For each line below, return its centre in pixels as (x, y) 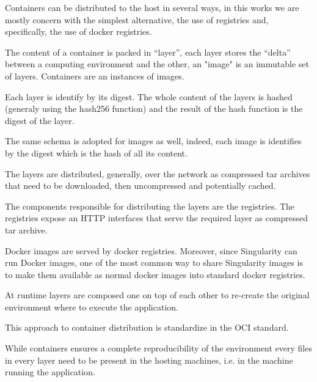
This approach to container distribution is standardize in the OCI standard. (147, 327)
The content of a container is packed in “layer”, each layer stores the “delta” (148, 52)
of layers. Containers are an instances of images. (95, 75)
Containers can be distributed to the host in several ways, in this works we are (152, 7)
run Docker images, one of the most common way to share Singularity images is (154, 263)
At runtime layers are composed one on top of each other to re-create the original (157, 295)
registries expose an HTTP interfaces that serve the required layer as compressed (157, 218)
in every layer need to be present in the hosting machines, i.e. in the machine (149, 360)
